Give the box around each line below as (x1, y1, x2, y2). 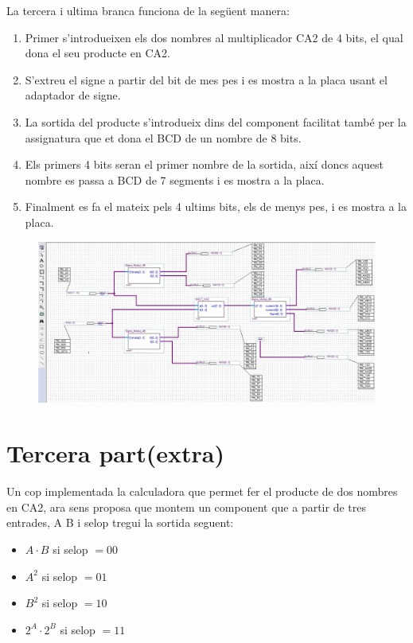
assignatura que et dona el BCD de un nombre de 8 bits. (25, 129, 302, 146)
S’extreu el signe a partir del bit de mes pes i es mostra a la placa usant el (25, 71, 388, 88)
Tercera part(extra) (6, 437, 225, 470)
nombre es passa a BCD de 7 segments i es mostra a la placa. (25, 171, 325, 188)
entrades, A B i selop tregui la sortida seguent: (6, 514, 234, 531)
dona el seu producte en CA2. (25, 45, 170, 61)
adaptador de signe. (25, 87, 121, 103)
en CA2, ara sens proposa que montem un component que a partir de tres (6, 498, 366, 515)
